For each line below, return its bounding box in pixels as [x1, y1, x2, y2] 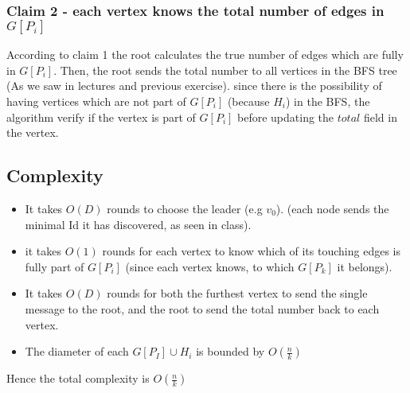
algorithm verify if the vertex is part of [6, 108, 196, 125]
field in [363, 108, 397, 125]
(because [227, 93, 270, 109]
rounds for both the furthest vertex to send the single [107, 285, 368, 302]
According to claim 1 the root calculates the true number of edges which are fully [6, 46, 404, 63]
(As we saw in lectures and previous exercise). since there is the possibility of [6, 77, 382, 94]
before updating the [237, 108, 334, 125]
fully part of [25, 258, 84, 274]
